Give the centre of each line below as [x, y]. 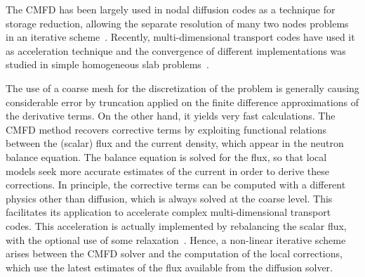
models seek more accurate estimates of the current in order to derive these [168, 170]
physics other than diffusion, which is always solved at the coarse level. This [169, 198]
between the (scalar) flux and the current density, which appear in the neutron [175, 143]
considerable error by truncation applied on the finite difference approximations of [182, 102]
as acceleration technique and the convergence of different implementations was [176, 50]
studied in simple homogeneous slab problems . [107, 64]
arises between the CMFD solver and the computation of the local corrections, [174, 253]
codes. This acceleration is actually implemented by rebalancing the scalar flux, [176, 225]
